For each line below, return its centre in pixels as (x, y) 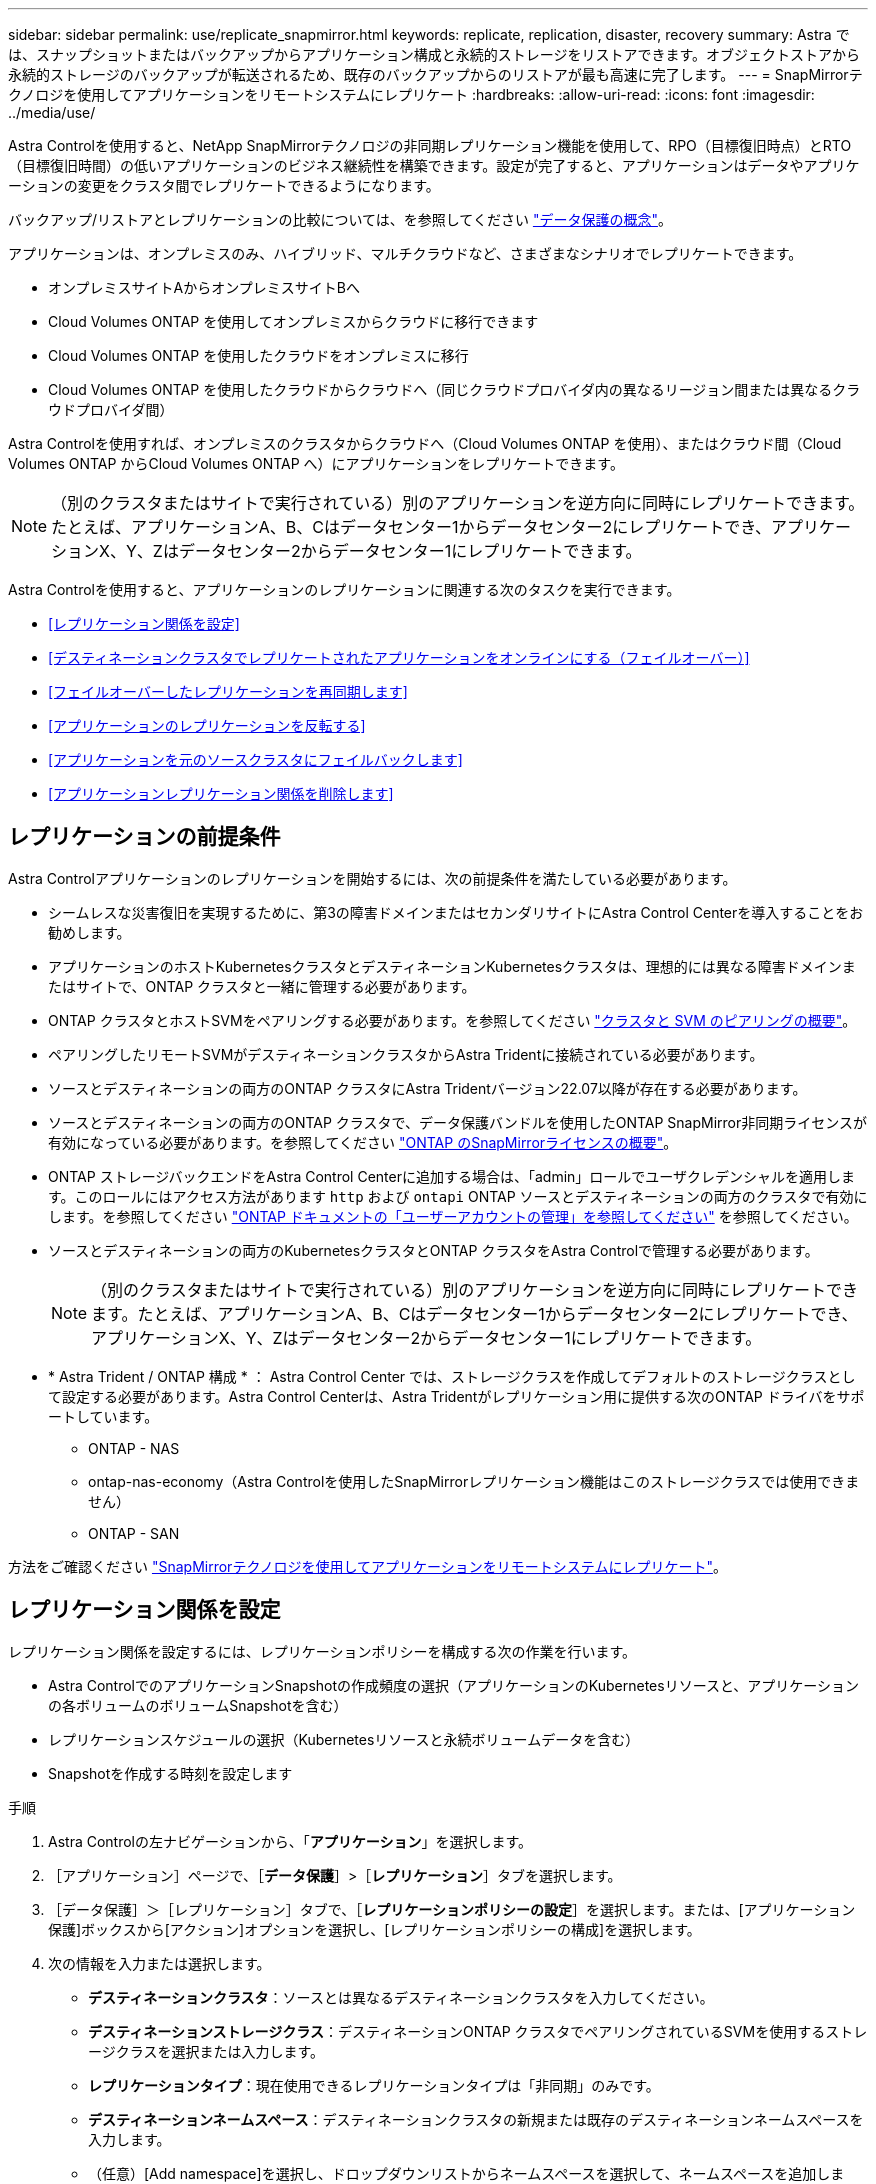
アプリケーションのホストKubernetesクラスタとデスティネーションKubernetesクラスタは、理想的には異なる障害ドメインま (452, 966)
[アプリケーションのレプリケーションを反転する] (207, 725)
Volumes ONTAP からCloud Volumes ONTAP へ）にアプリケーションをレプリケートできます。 (316, 463)
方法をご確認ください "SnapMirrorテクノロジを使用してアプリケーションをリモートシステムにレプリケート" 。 (367, 1566)
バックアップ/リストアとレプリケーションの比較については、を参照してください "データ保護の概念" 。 (340, 219)
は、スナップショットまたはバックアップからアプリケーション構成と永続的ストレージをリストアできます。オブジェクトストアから (434, 54)
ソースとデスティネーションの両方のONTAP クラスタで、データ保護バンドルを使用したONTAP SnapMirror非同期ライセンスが (457, 1122)
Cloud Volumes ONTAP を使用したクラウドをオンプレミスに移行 (258, 355)
